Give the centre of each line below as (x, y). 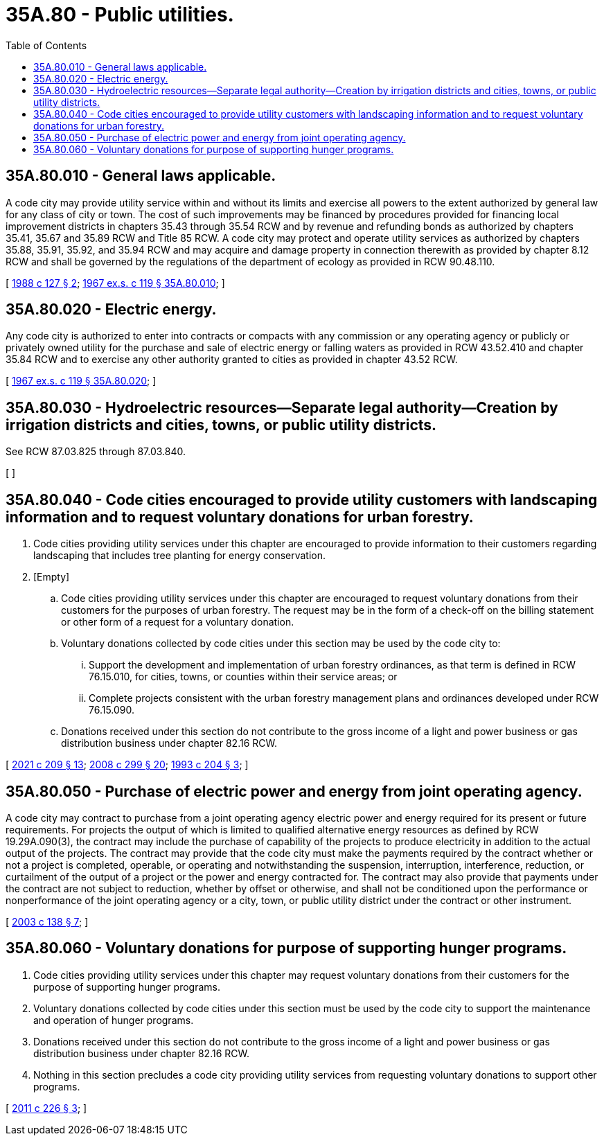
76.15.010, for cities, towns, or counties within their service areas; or (243, 677)
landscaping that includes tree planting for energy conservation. (180, 556)
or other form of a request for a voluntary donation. (178, 622)
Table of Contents (46, 45)
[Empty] (52, 577)
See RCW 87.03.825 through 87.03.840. (96, 452)
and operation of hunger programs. (114, 1020)
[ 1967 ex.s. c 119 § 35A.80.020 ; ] (81, 381)
